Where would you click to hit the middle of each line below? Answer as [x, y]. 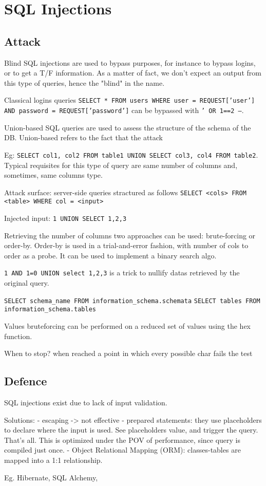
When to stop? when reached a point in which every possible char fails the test [128, 353]
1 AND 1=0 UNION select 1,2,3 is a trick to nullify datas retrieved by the [122, 273]
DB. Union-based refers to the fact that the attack [83, 137]
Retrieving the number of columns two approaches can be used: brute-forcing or [130, 235]
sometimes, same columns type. [53, 175]
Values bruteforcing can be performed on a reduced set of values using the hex [128, 326]
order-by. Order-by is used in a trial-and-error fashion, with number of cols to [126, 245]
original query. [27, 283]
